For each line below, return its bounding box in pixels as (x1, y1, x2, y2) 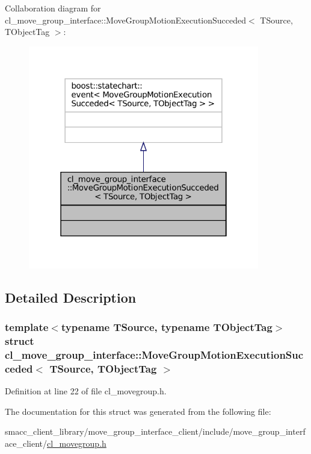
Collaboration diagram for (5, 2, 101, 14)
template (5, 319, 49, 334)
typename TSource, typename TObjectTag (61, 319, 273, 334)
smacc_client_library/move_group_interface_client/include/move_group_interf (5, 425, 306, 438)
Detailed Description (5, 288, 137, 306)
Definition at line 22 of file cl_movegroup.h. (5, 385, 167, 397)
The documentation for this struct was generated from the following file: (5, 405, 271, 417)
